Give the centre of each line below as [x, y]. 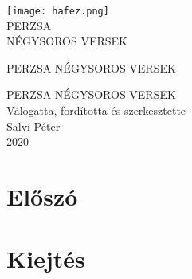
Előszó [42, 196]
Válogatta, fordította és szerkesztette [96, 110]
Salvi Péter [33, 126]
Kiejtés [46, 259]
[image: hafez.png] [58, 11]
